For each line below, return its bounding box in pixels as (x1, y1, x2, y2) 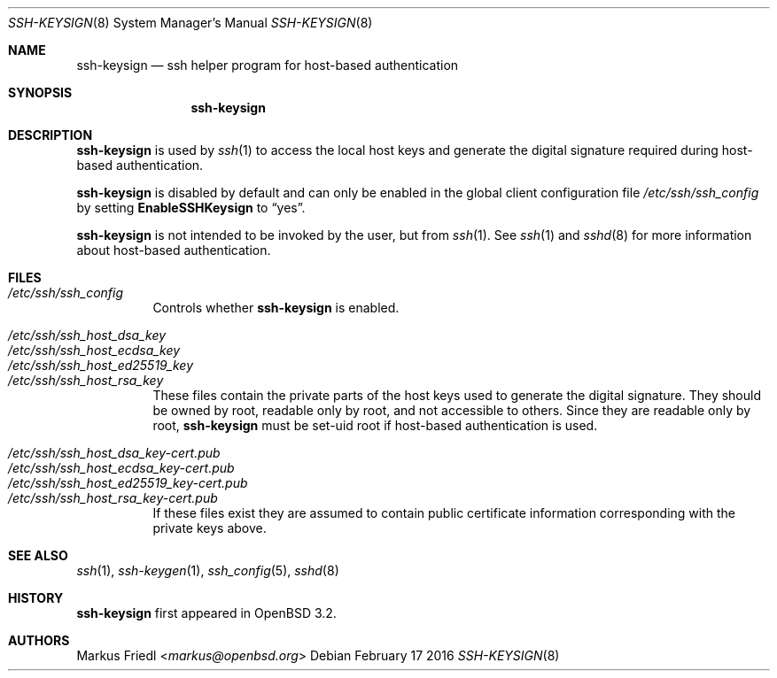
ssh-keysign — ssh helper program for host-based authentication (76, 58, 459, 73)
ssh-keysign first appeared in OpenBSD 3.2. (76, 605, 337, 620)
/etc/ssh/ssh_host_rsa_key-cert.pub (8, 490, 218, 505)
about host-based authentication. (76, 243, 271, 258)
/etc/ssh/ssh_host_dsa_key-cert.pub (8, 445, 221, 460)
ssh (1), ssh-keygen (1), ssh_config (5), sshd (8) (76, 563, 339, 578)
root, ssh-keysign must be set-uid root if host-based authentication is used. (152, 418, 598, 433)
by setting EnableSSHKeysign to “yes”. (76, 200, 306, 215)
